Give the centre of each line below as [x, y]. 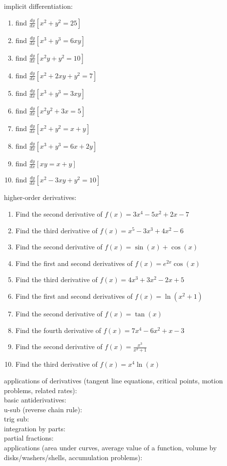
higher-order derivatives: [40, 197]
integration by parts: [35, 428]
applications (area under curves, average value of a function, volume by [110, 448]
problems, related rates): [41, 390]
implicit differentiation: [38, 6]
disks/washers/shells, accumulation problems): [73, 457]
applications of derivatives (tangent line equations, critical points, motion [113, 380]
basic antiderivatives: [35, 400]
